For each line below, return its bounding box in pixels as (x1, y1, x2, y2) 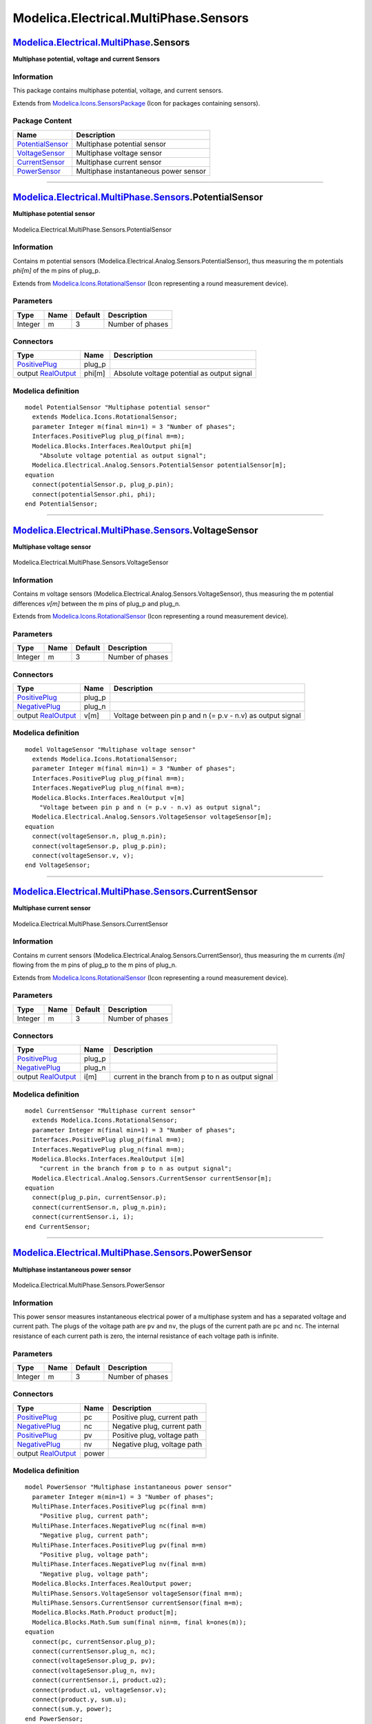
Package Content (12, 116, 72, 126)
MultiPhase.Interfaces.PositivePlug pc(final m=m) (32, 1503, 207, 1510)
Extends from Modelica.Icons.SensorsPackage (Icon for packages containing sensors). (12, 99, 260, 107)
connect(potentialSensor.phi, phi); (32, 490, 156, 498)
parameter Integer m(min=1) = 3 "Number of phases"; (32, 1493, 214, 1501)
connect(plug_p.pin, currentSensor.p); (32, 1194, 167, 1201)
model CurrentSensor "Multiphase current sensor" (25, 1107, 196, 1114)
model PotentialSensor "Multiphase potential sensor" (25, 403, 210, 412)
